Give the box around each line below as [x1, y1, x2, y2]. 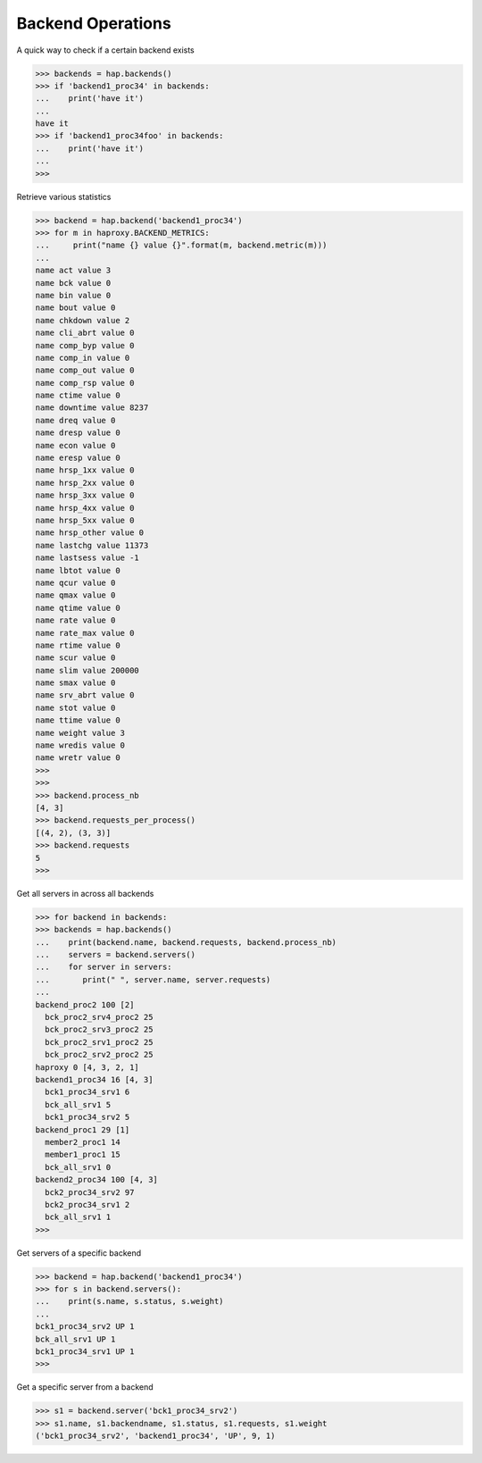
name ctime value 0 [35, 390, 120, 401]
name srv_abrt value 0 [35, 690, 135, 700]
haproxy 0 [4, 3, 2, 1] [35, 1062, 140, 1072]
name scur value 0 [35, 653, 116, 663]
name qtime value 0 [35, 603, 120, 613]
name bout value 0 [35, 303, 116, 313]
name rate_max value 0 [35, 628, 135, 638]
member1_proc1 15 [45, 1149, 120, 1160]
